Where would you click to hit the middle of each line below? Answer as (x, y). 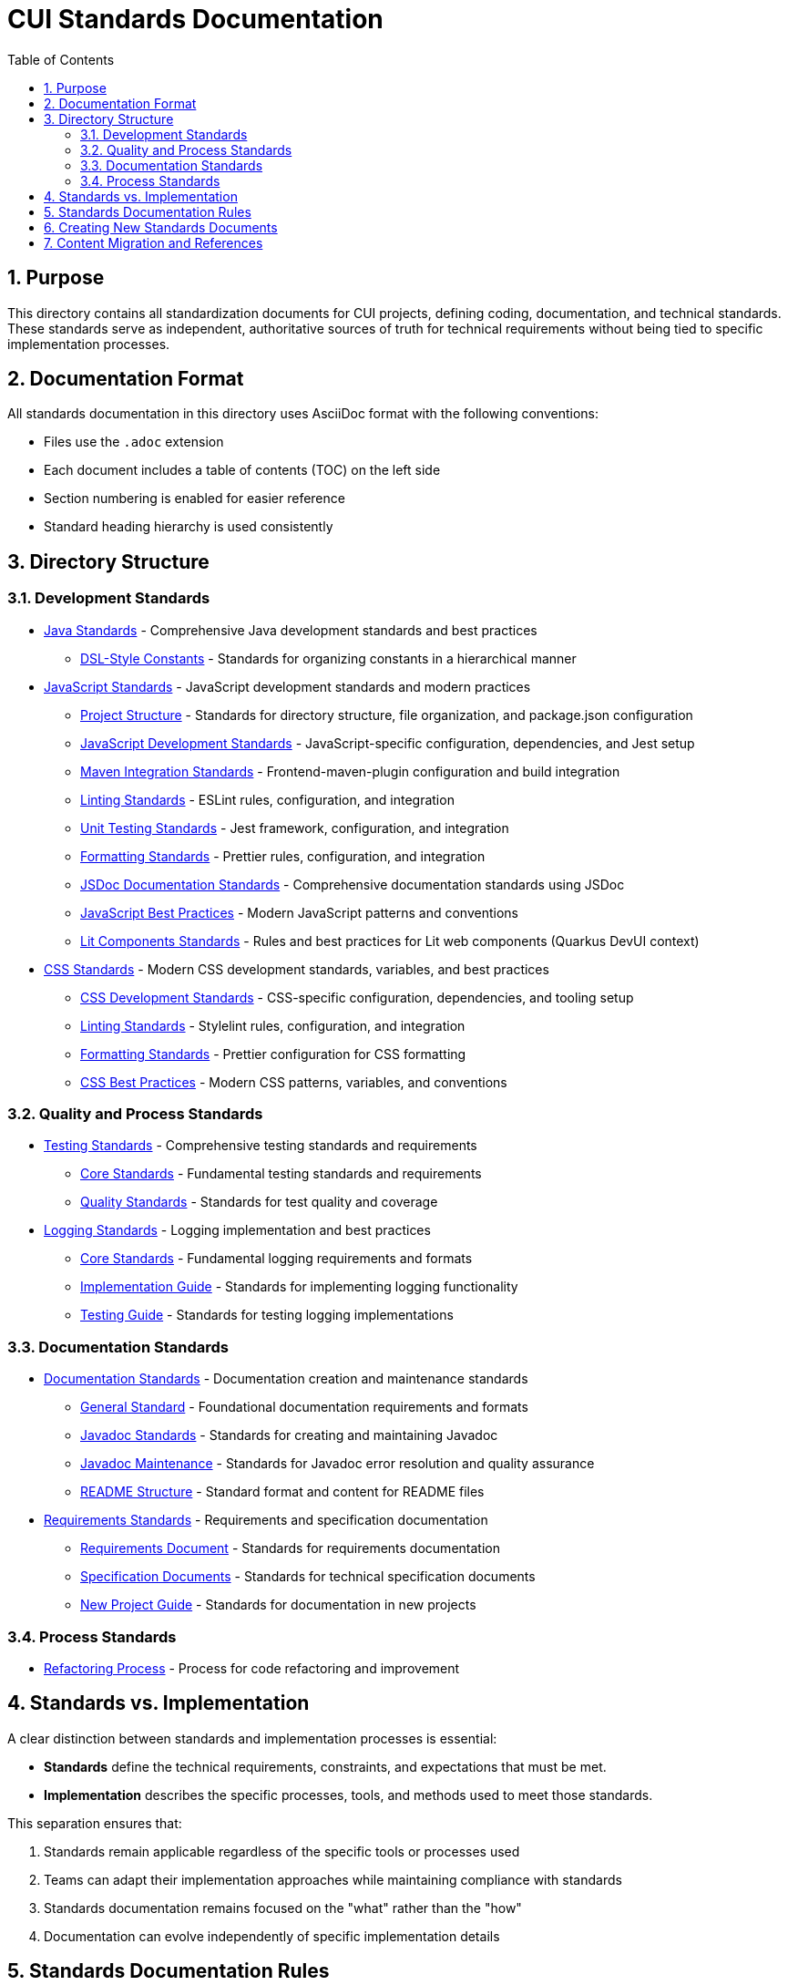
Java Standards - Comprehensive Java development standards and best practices (291, 630)
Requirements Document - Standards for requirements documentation (290, 1548)
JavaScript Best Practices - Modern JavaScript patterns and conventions (299, 912)
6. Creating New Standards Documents (161, 227)
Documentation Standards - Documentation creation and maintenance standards (286, 1379)
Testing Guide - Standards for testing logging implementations (267, 1315)
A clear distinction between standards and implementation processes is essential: (252, 1738)
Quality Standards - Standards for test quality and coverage (259, 1202)
